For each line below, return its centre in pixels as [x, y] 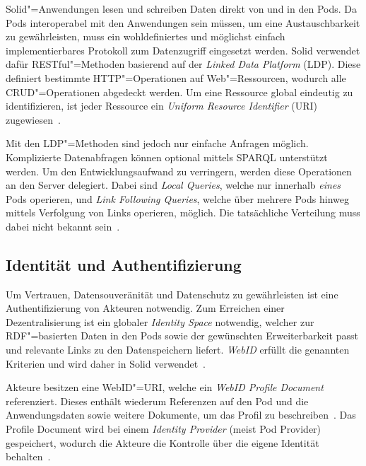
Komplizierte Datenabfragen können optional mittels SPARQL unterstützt [167, 157]
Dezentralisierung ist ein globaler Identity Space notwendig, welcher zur [160, 321]
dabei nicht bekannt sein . [63, 226]
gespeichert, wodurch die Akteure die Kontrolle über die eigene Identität [163, 442]
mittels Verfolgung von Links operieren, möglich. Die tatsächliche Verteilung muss [183, 212]
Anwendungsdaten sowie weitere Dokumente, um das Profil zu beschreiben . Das [181, 415]
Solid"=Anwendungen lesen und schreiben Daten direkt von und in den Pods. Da [181, 8]
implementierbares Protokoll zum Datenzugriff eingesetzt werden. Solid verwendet [183, 50]
